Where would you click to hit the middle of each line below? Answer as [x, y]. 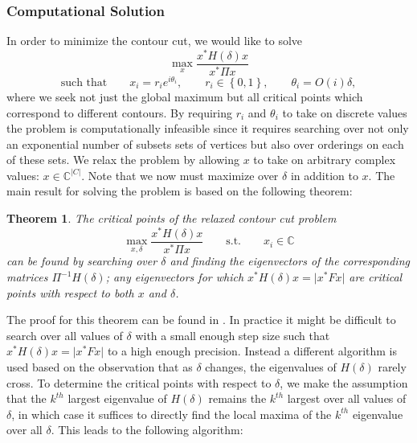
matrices [27, 277]
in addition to [324, 175]
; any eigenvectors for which [175, 277]
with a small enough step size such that [233, 335]
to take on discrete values [345, 112]
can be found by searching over [82, 261]
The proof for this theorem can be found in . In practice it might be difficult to [201, 320]
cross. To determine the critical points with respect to [139, 382]
